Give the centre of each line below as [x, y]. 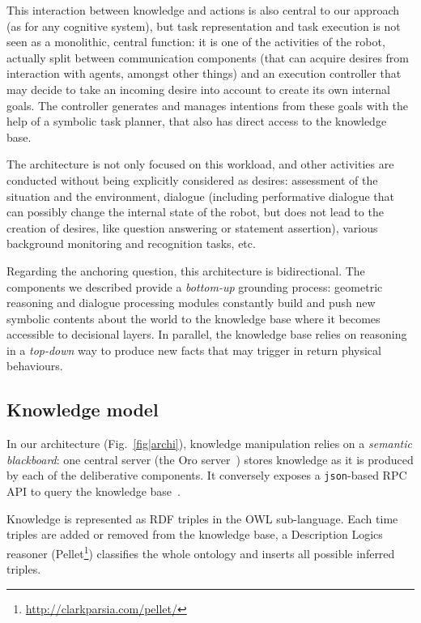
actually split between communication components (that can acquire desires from [208, 57]
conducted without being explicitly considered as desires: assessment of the [192, 179]
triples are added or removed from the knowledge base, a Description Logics [195, 534]
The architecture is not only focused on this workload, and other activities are [200, 164]
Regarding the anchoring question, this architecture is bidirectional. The [186, 270]
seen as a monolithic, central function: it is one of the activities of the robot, [196, 42]
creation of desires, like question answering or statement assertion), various [192, 227]
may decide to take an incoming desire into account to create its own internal [198, 89]
